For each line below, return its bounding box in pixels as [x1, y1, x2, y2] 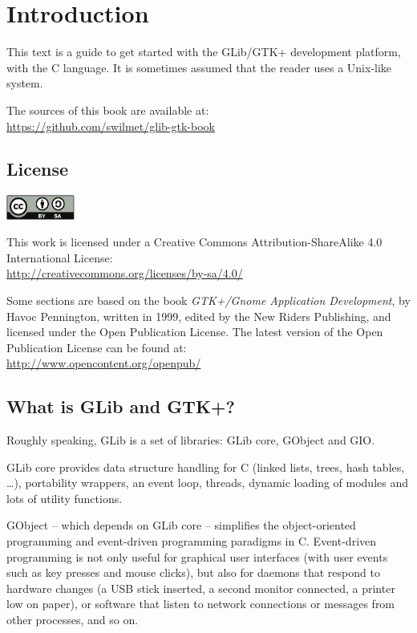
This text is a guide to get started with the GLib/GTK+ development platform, [6, 43, 401, 60]
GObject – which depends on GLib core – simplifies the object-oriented [6, 517, 356, 534]
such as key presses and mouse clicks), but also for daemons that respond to [6, 564, 380, 581]
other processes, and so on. [6, 611, 139, 628]
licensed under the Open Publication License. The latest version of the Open [6, 323, 383, 340]
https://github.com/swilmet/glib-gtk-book [6, 117, 215, 134]
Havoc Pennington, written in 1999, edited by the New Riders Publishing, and [6, 307, 391, 324]
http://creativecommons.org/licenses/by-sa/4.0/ [6, 265, 243, 282]
